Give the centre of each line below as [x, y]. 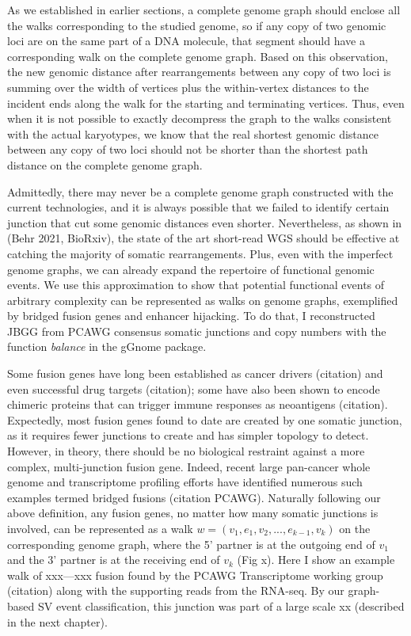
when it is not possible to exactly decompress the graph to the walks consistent [200, 118]
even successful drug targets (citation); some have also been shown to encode [194, 388]
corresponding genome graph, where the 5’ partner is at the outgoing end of [191, 544]
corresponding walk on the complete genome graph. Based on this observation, [198, 56]
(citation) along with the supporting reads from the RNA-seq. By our [176, 590]
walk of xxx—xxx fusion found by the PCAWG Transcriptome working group [195, 575]
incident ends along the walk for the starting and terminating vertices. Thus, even [206, 103]
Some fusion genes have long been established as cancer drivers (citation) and [195, 373]
